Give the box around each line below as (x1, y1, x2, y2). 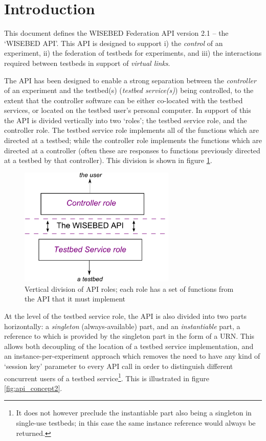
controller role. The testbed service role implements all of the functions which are (4, 125, 259, 135)
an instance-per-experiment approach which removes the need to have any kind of (4, 351, 260, 361)
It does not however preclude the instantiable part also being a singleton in (16, 407, 252, 418)
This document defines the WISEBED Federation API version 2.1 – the (4, 28, 229, 38)
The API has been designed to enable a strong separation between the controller (4, 75, 256, 85)
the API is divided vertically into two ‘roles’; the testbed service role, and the (4, 114, 247, 125)
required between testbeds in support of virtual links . (4, 57, 170, 68)
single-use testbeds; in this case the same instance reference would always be (16, 417, 256, 428)
